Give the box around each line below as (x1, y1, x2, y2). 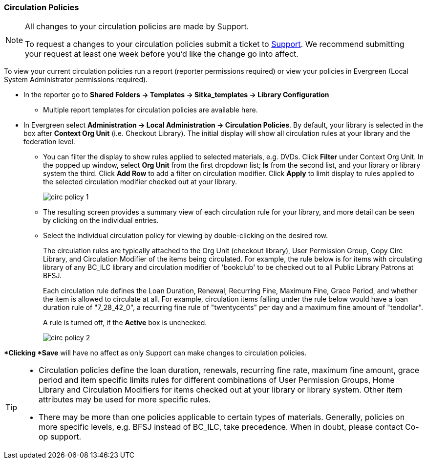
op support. (39, 432, 82, 442)
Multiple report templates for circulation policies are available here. (43, 106, 258, 114)
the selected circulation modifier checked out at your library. (43, 177, 237, 186)
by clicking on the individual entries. (43, 216, 159, 225)
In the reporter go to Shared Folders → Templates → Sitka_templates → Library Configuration (23, 90, 329, 99)
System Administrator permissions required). (4, 75, 148, 84)
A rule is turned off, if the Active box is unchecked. (43, 318, 207, 327)
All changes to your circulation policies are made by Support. (25, 22, 249, 32)
